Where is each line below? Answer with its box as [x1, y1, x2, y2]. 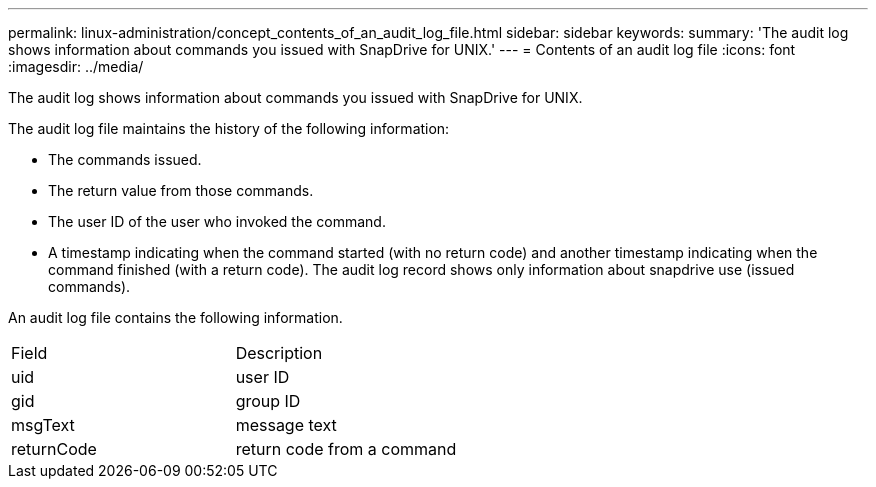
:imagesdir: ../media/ [8, 58, 144, 75]
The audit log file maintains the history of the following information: [8, 120, 450, 137]
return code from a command [235, 439, 457, 459]
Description [235, 343, 323, 363]
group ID [235, 391, 301, 411]
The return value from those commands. [48, 182, 314, 199]
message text [235, 415, 337, 435]
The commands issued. [48, 151, 202, 168]
